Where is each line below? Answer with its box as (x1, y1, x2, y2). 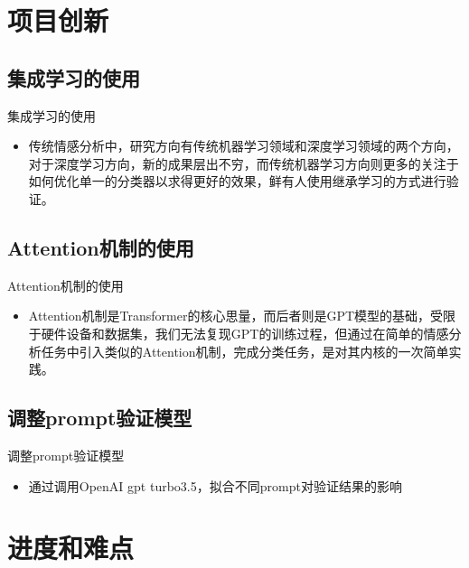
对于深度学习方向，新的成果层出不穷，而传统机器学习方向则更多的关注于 (28, 154, 459, 172)
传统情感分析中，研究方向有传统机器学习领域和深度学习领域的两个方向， (28, 136, 459, 155)
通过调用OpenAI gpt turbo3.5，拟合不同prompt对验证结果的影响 (28, 476, 402, 495)
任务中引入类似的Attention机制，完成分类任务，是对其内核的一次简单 (41, 341, 449, 360)
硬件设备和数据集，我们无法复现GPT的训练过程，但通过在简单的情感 (41, 323, 449, 342)
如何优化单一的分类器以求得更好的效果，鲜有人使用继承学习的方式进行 (28, 172, 446, 191)
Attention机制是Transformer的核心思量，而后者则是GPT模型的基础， (28, 306, 431, 325)
